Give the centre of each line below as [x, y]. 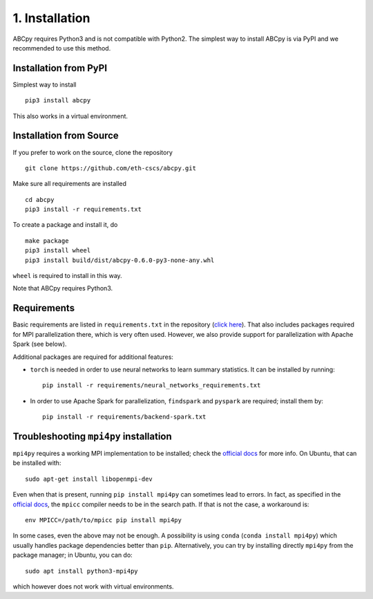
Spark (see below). [40, 344]
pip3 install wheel [58, 250]
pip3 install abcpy [58, 101]
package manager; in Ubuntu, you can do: [73, 555]
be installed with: [37, 463]
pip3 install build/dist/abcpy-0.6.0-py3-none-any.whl [120, 260]
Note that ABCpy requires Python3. [63, 288]
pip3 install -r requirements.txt [83, 210]
